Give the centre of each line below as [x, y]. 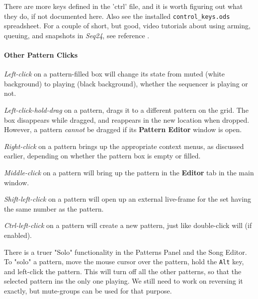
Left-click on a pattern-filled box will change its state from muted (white [115, 74]
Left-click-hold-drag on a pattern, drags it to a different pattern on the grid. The [126, 110]
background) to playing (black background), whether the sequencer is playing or [126, 83]
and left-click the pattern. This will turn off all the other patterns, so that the [123, 271]
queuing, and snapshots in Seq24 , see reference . [77, 35]
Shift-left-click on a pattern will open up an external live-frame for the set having [128, 199]
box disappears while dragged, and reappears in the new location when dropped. [127, 119]
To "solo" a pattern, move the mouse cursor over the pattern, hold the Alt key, [124, 262]
